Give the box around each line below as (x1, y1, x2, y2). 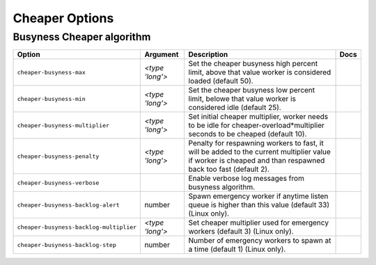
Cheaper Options (13, 10, 114, 26)
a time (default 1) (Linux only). (188, 244, 286, 254)
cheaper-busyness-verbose (17, 179, 100, 186)
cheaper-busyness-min (17, 95, 86, 102)
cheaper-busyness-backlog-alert (17, 201, 120, 209)
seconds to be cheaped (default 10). (188, 129, 307, 139)
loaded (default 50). (188, 77, 253, 86)
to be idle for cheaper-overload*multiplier (188, 120, 325, 130)
